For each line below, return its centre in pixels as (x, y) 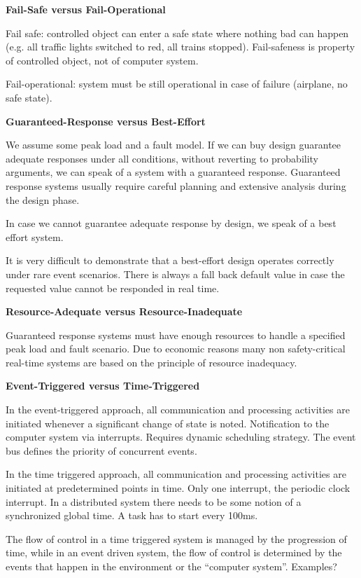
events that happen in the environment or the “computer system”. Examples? (171, 566)
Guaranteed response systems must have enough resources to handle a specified (176, 335)
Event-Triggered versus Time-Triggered (103, 386)
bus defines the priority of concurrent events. (101, 450)
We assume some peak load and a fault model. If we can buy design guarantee (174, 145)
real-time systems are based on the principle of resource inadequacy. (151, 362)
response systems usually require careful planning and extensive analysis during (176, 185)
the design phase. (43, 199)
